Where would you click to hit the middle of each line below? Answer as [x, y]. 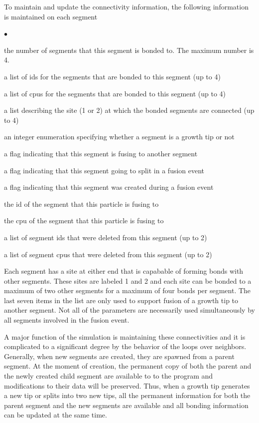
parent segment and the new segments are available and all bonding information [126, 405]
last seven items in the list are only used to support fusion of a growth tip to [121, 300]
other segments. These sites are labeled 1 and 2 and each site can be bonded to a [128, 280]
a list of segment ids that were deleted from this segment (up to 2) [106, 237]
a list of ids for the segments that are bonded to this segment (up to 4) [112, 76]
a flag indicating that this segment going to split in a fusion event [104, 170]
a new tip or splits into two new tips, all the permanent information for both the [127, 395]
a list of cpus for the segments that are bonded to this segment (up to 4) [115, 93]
